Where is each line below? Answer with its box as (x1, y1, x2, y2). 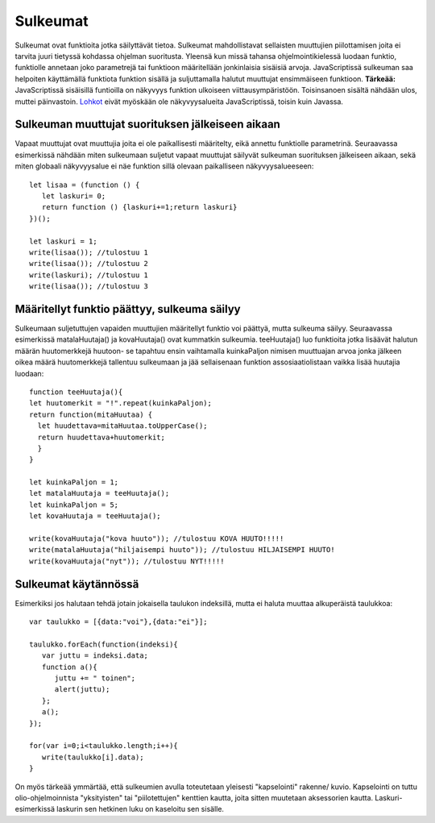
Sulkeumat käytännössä (14, 577, 139, 591)
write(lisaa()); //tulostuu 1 (29, 247, 149, 257)
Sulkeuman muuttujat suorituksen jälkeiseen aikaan (14, 118, 281, 131)
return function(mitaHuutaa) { (29, 409, 153, 419)
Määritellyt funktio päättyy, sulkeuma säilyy (14, 302, 241, 316)
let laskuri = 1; (29, 236, 97, 246)
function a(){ (41, 662, 97, 671)
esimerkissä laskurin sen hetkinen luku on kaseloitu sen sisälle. (14, 804, 225, 814)
